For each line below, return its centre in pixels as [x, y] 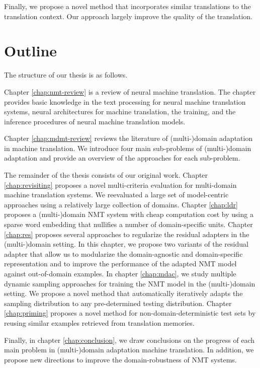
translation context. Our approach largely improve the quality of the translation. [128, 16]
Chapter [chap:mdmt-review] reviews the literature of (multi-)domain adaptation [128, 138]
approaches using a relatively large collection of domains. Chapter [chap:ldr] [121, 204]
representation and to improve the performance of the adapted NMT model [120, 264]
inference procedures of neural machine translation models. [95, 121]
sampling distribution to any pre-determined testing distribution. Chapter [118, 303]
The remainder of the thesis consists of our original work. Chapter [106, 175]
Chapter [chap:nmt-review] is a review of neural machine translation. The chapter [130, 91]
